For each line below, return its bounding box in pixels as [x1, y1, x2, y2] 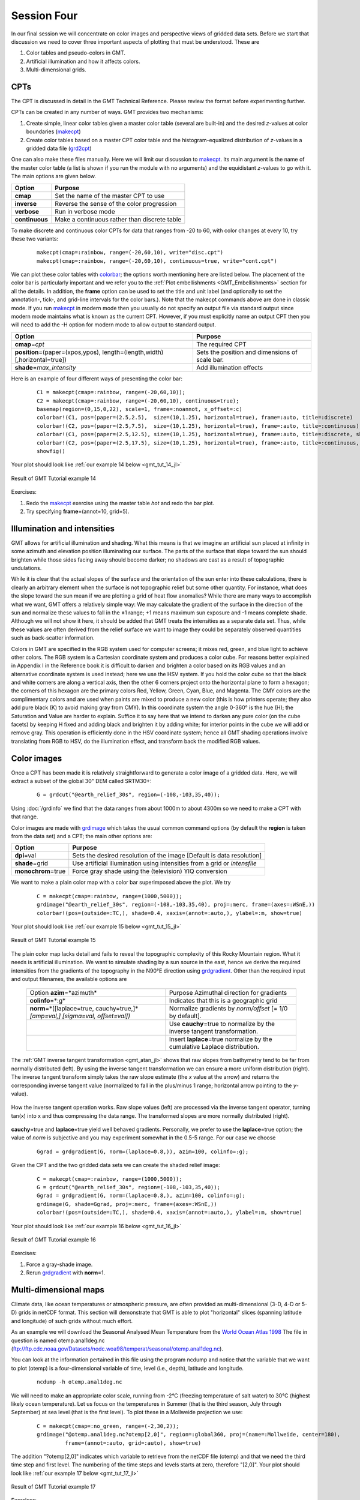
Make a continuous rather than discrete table [55, 215, 182, 223]
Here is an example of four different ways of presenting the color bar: [11, 375, 183, 382]
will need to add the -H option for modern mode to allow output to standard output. [11, 321, 216, 328]
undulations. [11, 564, 42, 571]
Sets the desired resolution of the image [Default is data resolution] [72, 851, 262, 860]
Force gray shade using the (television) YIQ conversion [72, 867, 227, 875]
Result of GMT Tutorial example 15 [11, 937, 96, 944]
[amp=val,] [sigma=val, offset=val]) [29, 1012, 131, 1020]
